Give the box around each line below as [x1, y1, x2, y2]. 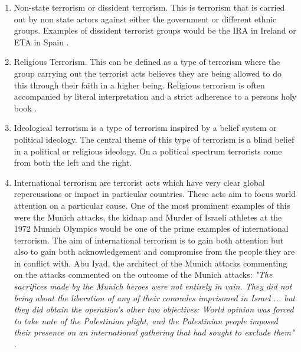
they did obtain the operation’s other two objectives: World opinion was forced [14, 303, 294, 315]
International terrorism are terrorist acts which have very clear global [14, 176, 265, 188]
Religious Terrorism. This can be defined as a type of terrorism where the [14, 55, 280, 68]
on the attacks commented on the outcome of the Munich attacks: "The [14, 268, 273, 281]
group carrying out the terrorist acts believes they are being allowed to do [14, 67, 282, 79]
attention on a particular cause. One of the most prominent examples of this [14, 199, 290, 211]
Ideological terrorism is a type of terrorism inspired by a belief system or [14, 121, 277, 134]
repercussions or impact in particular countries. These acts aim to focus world [14, 187, 296, 200]
